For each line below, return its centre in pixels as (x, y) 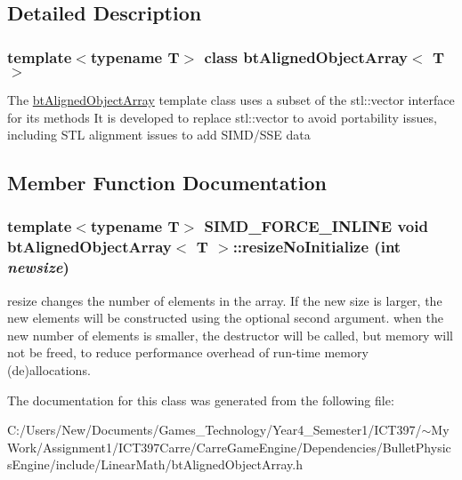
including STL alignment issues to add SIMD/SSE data (159, 135)
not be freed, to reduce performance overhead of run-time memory (188, 352)
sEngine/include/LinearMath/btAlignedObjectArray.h (155, 464)
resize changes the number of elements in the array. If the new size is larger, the (225, 300)
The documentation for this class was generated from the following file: (201, 400)
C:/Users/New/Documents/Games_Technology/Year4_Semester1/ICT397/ (215, 430)
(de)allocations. (49, 370)
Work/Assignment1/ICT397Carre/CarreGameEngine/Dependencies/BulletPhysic (229, 447)
